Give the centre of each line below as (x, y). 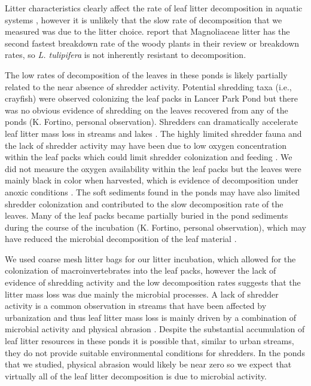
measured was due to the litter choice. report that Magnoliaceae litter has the (147, 31)
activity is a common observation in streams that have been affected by (136, 306)
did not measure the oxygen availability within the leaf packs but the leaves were (153, 168)
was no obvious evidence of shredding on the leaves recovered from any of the (147, 110)
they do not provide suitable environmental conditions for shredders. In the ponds (155, 352)
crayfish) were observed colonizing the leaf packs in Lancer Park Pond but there (151, 98)
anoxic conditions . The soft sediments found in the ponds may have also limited (153, 192)
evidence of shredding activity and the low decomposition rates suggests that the (153, 282)
